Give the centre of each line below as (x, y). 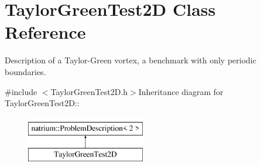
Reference (45, 32)
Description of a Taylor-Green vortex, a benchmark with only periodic (130, 60)
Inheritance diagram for (181, 91)
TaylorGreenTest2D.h (89, 91)
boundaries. (25, 71)
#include (21, 91)
